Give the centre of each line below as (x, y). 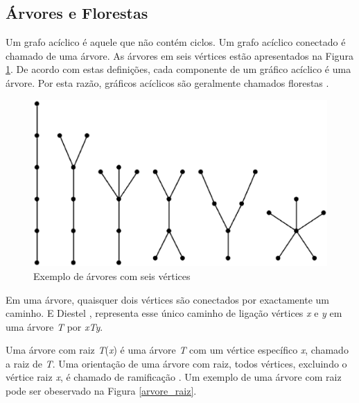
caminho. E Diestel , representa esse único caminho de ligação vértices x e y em (174, 313)
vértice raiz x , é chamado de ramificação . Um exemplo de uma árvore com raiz (174, 377)
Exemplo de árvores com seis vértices (112, 275)
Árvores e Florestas (77, 13)
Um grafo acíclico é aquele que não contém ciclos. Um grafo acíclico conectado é (176, 42)
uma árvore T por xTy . (54, 326)
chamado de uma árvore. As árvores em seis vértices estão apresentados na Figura (179, 55)
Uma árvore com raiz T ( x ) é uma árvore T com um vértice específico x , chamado (177, 350)
